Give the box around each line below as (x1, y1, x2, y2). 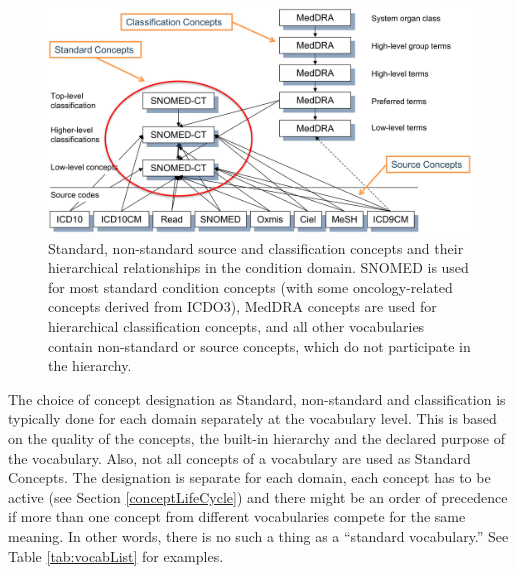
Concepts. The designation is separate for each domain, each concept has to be (8, 467, 491, 488)
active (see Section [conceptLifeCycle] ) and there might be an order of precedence (8, 486, 508, 507)
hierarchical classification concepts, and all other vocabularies (48, 316, 425, 337)
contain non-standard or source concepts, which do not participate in (48, 335, 471, 356)
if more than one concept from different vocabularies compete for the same (8, 506, 466, 527)
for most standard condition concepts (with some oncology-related (48, 276, 453, 297)
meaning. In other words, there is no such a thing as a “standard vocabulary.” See (8, 525, 509, 546)
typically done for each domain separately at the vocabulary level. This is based (8, 408, 497, 429)
